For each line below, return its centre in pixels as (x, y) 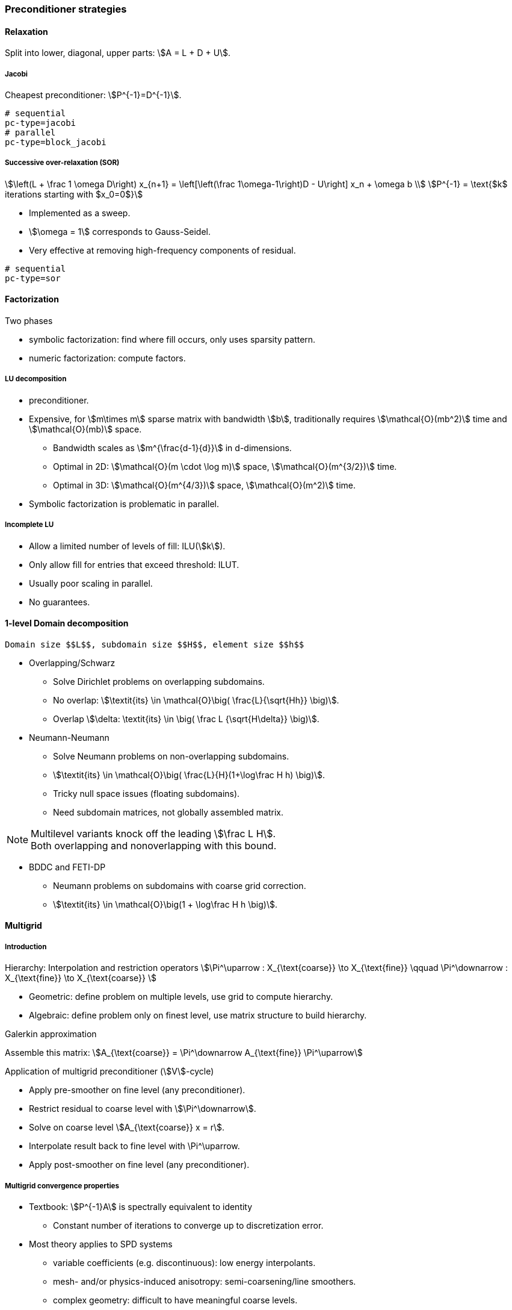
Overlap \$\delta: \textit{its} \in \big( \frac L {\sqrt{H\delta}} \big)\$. (186, 719)
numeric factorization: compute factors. (107, 358)
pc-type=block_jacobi (56, 142)
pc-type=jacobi (41, 123)
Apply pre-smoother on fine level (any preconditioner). (137, 1090)
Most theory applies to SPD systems (101, 1244)
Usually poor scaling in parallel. (91, 583)
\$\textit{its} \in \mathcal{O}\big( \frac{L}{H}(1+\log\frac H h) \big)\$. (189, 775)
